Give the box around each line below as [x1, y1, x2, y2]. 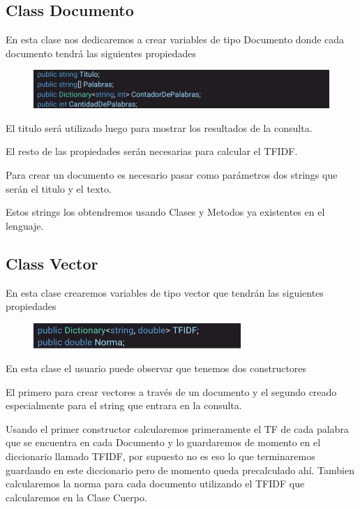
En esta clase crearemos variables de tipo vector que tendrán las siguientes [6, 285, 324, 300]
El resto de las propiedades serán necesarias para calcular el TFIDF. [6, 144, 298, 158]
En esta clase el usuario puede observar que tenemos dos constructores [6, 361, 307, 376]
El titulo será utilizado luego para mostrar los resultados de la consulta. [6, 120, 313, 135]
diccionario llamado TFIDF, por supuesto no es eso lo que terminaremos [6, 449, 315, 463]
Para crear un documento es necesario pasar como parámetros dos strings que [6, 168, 338, 182]
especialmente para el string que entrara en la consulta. [6, 398, 242, 413]
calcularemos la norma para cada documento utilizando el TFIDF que [6, 476, 305, 491]
